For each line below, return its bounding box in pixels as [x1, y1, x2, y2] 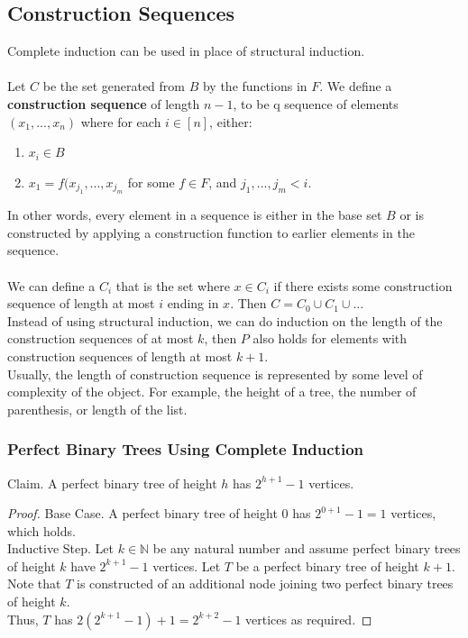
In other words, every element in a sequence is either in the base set [7, 205, 382, 224]
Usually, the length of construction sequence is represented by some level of [7, 364, 423, 383]
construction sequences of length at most [7, 346, 233, 365]
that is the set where [115, 276, 230, 295]
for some [127, 172, 175, 191]
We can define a [7, 276, 96, 295]
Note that [7, 574, 61, 593]
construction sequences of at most [7, 329, 194, 348]
